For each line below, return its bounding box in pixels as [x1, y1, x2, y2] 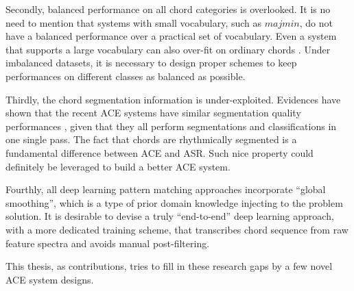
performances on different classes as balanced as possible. [5, 68, 246, 83]
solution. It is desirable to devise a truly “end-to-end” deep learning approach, [5, 209, 334, 223]
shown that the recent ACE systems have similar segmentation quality [5, 105, 301, 120]
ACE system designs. [5, 272, 94, 286]
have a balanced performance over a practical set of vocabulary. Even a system [5, 29, 337, 43]
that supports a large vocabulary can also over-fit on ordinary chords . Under [5, 42, 331, 56]
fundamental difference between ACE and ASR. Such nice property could [5, 145, 314, 160]
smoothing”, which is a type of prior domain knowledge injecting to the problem [5, 195, 343, 210]
